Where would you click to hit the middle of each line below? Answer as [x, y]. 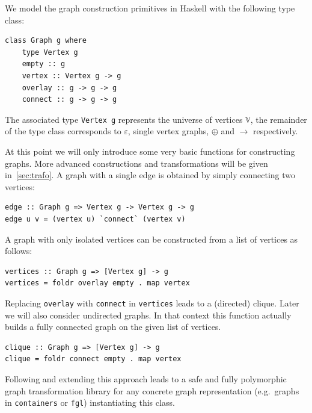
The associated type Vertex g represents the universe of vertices [124, 119]
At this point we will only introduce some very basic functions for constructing [150, 151]
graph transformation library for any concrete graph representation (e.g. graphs [152, 390]
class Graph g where [46, 41]
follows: [19, 251]
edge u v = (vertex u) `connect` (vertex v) [95, 219]
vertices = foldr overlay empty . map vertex [97, 283]
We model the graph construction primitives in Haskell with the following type [150, 8]
